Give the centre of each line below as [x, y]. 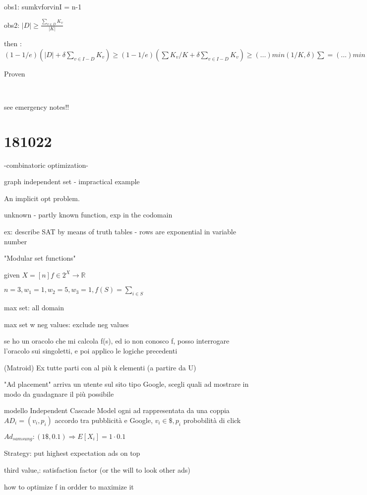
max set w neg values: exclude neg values [66, 324]
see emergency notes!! [37, 106]
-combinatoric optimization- [46, 165]
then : [13, 43]
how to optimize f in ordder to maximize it [69, 486]
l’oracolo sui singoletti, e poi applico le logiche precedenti [91, 351]
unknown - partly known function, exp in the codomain [88, 215]
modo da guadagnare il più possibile [59, 393]
